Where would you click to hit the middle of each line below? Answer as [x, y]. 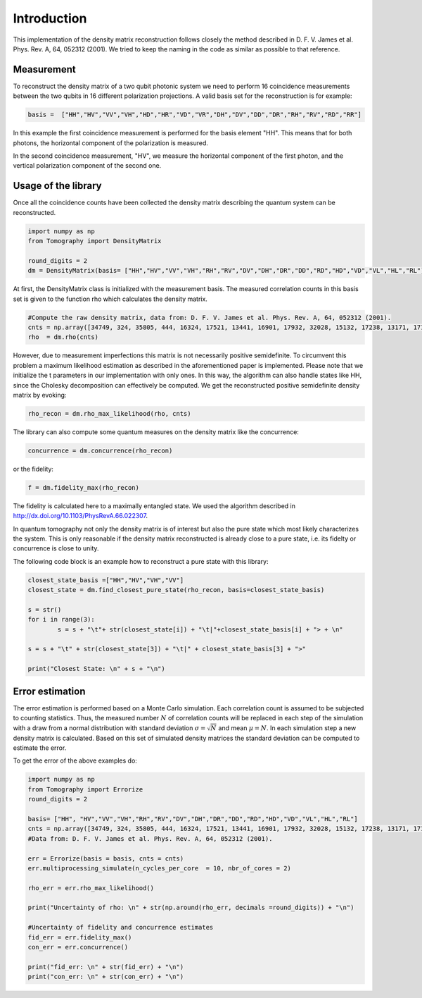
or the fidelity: [33, 469]
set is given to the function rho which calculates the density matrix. [110, 299]
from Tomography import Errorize [85, 789]
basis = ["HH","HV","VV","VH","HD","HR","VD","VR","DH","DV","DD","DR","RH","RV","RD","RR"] [195, 115]
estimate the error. [40, 748]
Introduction [50, 18]
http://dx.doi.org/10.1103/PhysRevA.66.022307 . [80, 516]
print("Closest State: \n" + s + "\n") [96, 669]
